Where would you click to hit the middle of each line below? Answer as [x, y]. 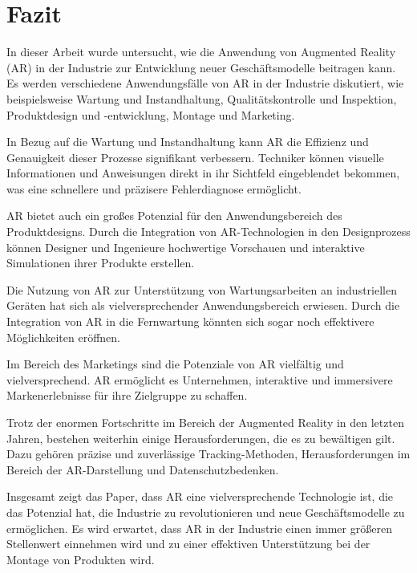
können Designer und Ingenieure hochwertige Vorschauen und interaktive [186, 247]
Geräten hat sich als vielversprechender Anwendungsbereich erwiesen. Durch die [203, 305]
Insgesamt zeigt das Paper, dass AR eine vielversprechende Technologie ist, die [200, 496]
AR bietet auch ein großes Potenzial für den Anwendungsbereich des [174, 215]
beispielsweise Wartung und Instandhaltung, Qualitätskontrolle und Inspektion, [202, 98]
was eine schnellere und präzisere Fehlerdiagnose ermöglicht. [154, 188]
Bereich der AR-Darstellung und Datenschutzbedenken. [143, 469]
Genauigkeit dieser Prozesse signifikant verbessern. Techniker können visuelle [195, 157]
